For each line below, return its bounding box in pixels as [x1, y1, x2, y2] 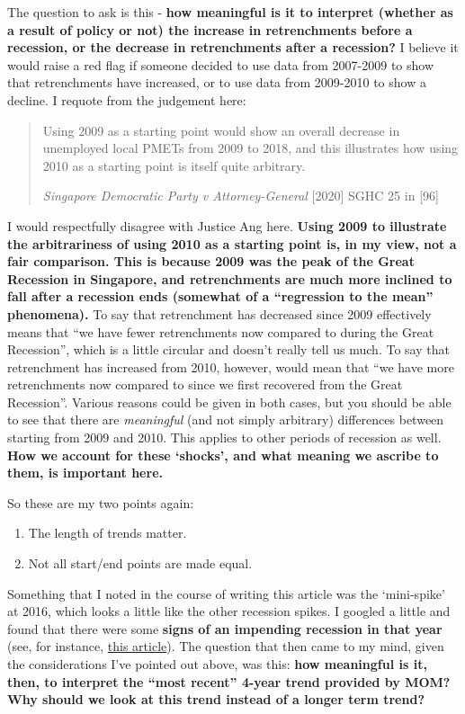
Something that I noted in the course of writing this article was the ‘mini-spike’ [7, 584, 445, 602]
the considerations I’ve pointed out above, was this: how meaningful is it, [7, 655, 427, 673]
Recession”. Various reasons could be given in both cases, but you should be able [7, 392, 452, 411]
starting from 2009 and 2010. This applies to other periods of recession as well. [7, 428, 442, 447]
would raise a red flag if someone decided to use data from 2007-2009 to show [7, 55, 434, 74]
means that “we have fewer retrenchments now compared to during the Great [7, 322, 434, 341]
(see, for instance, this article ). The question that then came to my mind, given [7, 637, 444, 656]
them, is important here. [7, 463, 163, 482]
